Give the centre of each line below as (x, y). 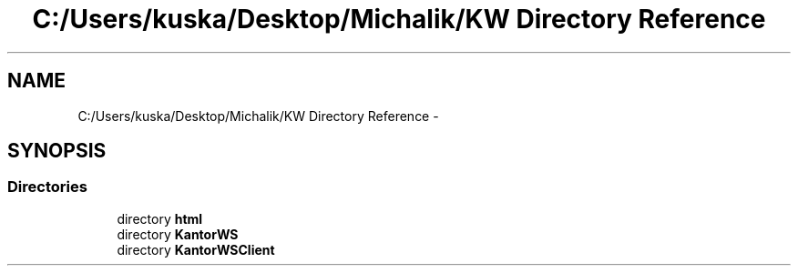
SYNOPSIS (57, 151)
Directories (47, 187)
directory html (160, 218)
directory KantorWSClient (196, 249)
